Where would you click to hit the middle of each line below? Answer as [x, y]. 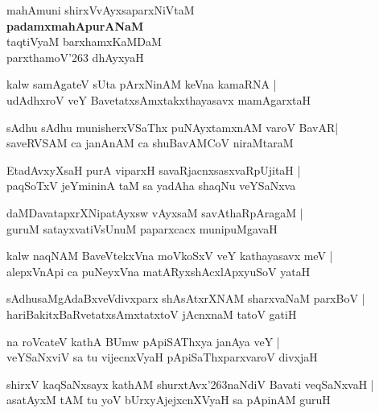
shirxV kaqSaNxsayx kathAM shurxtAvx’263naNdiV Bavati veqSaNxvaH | [190, 384]
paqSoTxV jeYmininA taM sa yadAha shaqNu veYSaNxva [151, 186]
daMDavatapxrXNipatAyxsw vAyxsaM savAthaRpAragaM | [155, 212]
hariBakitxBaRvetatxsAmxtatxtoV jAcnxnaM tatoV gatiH [152, 314]
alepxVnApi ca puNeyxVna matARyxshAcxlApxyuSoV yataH [159, 271]
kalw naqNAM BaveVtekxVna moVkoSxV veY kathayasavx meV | [170, 256]
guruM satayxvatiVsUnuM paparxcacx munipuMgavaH [142, 228]
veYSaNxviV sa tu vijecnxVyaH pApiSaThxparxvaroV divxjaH [162, 357]
